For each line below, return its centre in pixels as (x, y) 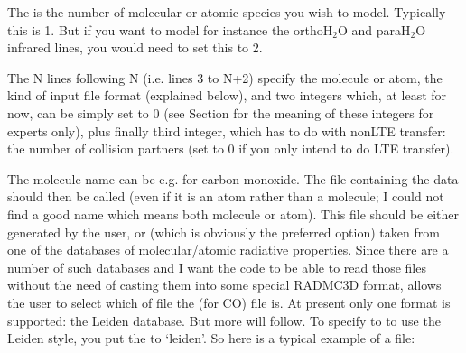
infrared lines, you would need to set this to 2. (135, 47)
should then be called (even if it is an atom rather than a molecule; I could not (226, 196)
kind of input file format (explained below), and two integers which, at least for (227, 95)
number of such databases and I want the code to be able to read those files (217, 267)
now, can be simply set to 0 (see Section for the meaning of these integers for (221, 112)
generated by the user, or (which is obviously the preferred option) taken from (224, 232)
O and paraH (374, 29)
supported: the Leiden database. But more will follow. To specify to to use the (224, 320)
